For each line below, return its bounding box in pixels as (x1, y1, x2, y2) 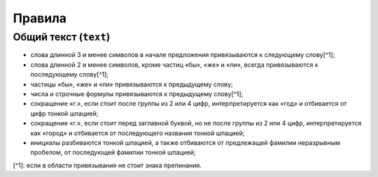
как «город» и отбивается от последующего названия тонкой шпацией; (30, 129, 245, 137)
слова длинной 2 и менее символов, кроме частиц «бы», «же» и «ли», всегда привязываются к (30, 60, 318, 69)
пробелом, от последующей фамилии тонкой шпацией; (30, 148, 196, 157)
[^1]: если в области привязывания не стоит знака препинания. (13, 161, 202, 169)
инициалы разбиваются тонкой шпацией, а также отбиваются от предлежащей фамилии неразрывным (30, 138, 341, 146)
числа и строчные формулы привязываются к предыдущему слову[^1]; (30, 89, 244, 98)
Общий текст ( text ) (13, 31, 111, 43)
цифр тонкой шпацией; (30, 109, 99, 118)
